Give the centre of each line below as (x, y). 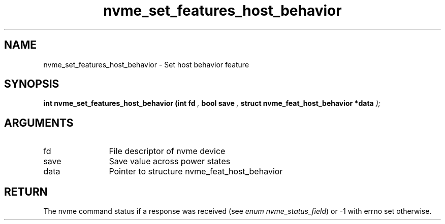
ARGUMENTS (39, 123)
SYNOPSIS (32, 84)
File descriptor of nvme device (167, 151)
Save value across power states (170, 161)
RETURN (26, 192)
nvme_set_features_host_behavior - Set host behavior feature (146, 64)
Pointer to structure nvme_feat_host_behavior (196, 172)
